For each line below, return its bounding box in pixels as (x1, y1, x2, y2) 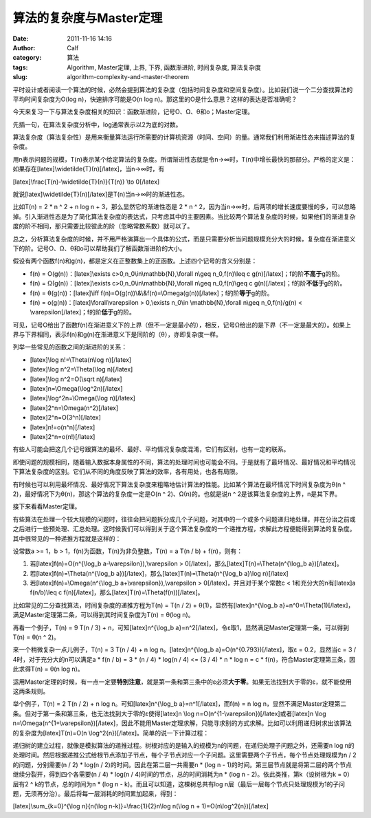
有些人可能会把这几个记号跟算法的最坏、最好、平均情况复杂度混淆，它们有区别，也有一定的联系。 (12, 445, 290, 453)
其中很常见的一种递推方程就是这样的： (12, 534, 122, 543)
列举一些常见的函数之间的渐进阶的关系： (12, 343, 127, 351)
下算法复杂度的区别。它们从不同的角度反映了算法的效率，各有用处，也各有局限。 (12, 468, 242, 476)
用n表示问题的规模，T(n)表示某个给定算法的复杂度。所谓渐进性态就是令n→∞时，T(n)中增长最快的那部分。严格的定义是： (12, 155, 357, 163)
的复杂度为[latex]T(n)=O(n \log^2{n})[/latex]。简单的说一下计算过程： (12, 729, 210, 737)
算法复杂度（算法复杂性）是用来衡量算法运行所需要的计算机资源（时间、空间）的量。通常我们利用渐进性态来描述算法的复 (12, 133, 356, 141)
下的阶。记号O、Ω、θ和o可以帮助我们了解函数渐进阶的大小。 (12, 244, 186, 252)
